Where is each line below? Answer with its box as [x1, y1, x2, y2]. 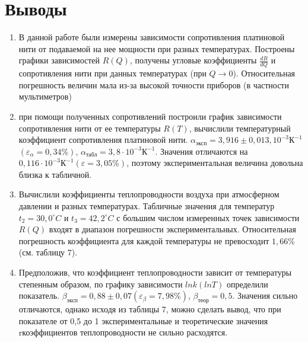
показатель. [18, 289, 60, 302]
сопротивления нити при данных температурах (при [18, 67, 207, 79]
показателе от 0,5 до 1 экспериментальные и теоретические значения [18, 314, 268, 327]
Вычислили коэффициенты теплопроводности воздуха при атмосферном [18, 188, 280, 200]
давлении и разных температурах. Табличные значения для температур [18, 200, 275, 212]
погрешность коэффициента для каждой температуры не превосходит [18, 234, 269, 247]
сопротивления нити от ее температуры [18, 122, 161, 134]
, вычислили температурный [189, 122, 291, 134]
